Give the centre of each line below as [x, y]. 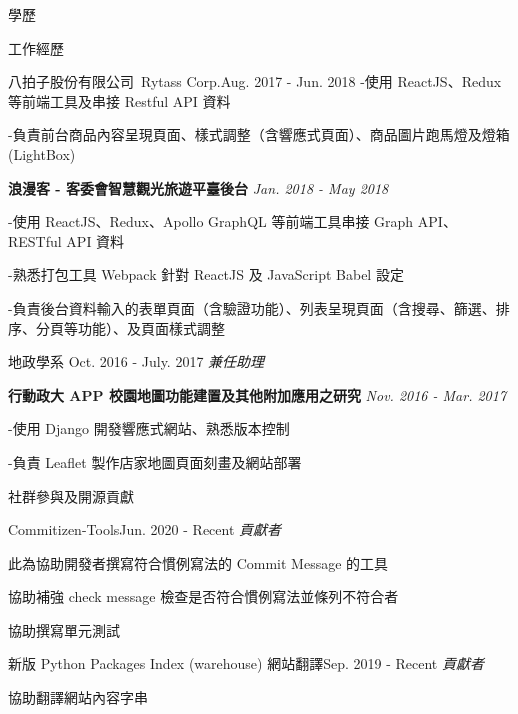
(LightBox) [42, 153]
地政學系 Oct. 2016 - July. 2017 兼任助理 [136, 361]
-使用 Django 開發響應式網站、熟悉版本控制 [149, 428]
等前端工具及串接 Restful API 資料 [119, 100]
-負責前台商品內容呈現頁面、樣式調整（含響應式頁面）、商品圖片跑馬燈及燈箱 [259, 134]
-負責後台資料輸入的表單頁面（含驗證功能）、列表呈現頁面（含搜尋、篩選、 [252, 307]
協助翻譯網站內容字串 [78, 697]
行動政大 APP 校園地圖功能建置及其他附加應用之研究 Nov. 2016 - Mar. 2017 [257, 394]
